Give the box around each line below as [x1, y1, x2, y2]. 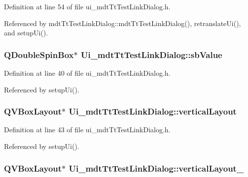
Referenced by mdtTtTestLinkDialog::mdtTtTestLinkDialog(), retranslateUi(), [4, 18, 241, 28]
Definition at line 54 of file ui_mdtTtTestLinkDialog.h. [4, 1, 171, 11]
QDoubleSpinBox [4, 48, 74, 60]
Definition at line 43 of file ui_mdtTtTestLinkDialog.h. [4, 124, 171, 135]
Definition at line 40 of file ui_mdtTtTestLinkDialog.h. [4, 68, 171, 78]
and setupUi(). [4, 28, 48, 38]
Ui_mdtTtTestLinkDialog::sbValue [80, 48, 222, 60]
